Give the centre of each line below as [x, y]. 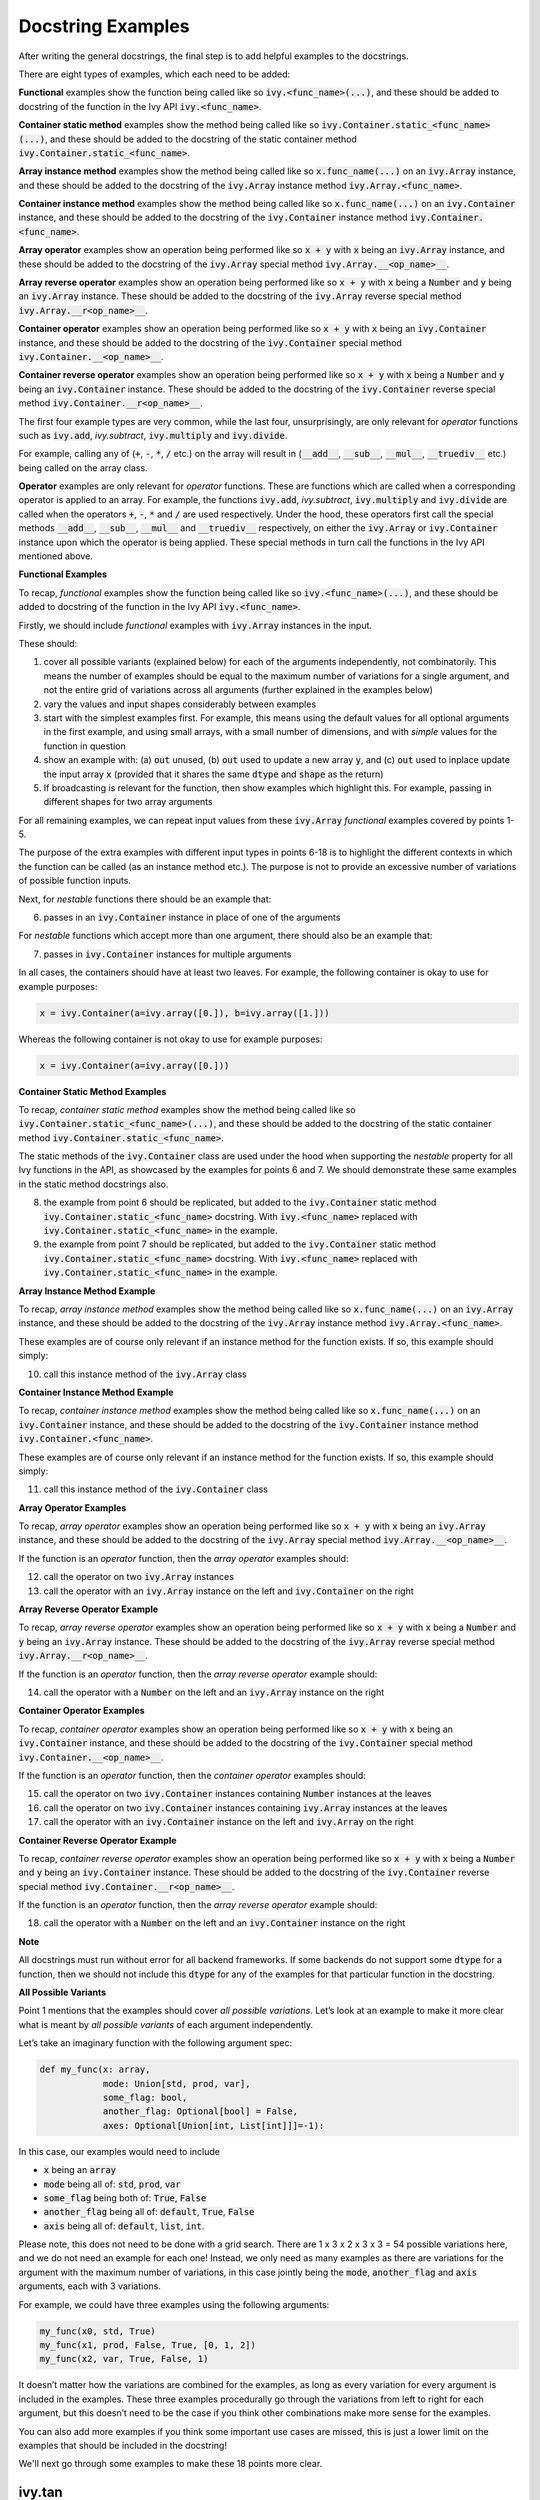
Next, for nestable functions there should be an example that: [145, 899]
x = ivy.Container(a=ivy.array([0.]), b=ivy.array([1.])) [184, 1013]
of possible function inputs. [75, 881]
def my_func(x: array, [95, 2069]
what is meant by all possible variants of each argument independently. [166, 2024]
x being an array [80, 2170]
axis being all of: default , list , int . [124, 2226]
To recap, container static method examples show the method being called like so [187, 1109]
